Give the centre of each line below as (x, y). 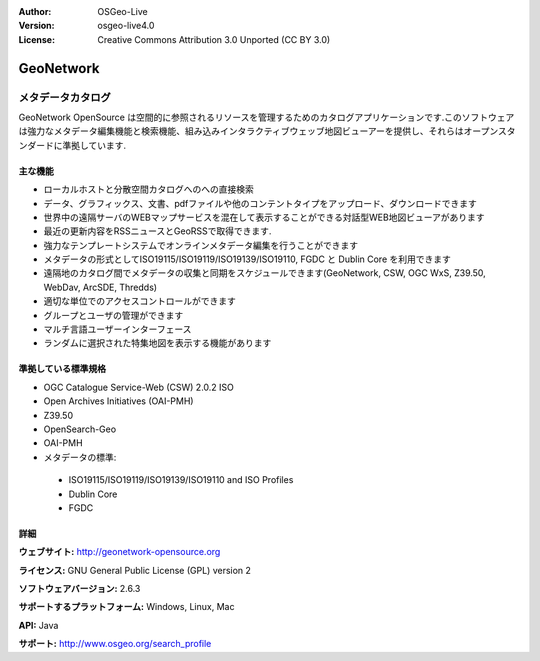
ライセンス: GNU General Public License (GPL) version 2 (135, 570)
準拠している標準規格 (62, 369)
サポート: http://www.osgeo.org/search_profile (115, 644)
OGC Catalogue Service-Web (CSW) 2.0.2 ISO (139, 387)
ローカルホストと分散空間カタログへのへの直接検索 (148, 189)
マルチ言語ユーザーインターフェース (117, 329)
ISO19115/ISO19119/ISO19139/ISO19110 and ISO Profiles (181, 480)
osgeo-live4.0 (126, 26)
